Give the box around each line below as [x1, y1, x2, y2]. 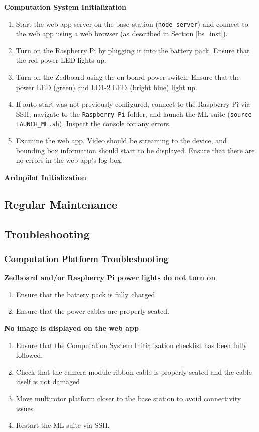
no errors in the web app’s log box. [16, 155, 123, 165]
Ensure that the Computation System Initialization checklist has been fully [16, 339, 247, 350]
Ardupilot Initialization [4, 171, 86, 182]
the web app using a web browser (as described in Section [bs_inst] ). [16, 28, 228, 39]
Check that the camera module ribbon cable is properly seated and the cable [16, 366, 252, 377]
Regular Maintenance [4, 196, 118, 212]
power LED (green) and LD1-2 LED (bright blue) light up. [16, 81, 197, 92]
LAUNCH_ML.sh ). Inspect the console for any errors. [16, 118, 171, 129]
